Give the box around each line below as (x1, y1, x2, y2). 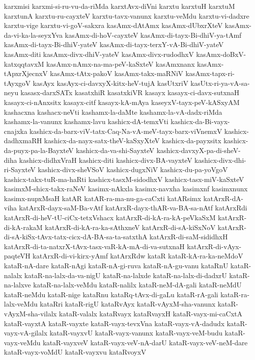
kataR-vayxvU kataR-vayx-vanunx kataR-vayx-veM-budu (49, 328, 223, 338)
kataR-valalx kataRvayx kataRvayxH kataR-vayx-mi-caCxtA (59, 309, 243, 318)
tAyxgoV (4, 77, 31, 88)
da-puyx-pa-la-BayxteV (4, 145, 74, 155)
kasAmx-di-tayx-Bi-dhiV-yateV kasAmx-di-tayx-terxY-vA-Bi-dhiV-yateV (4, 39, 224, 50)
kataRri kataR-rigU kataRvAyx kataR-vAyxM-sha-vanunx (40, 299, 216, 309)
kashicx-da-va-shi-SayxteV (76, 145, 155, 155)
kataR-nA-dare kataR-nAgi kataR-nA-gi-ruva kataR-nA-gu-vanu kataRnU (4, 260, 228, 271)
